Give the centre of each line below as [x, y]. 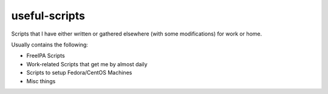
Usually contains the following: [50, 45]
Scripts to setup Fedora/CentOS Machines [79, 73]
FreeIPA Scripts [46, 56]
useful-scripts [48, 16]
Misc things [41, 81]
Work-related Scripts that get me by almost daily [87, 64]
